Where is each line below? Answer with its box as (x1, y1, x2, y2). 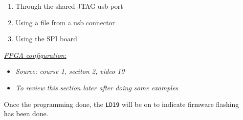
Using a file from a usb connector (15, 17, 115, 27)
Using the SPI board (15, 34, 77, 44)
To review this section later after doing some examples (15, 82, 178, 92)
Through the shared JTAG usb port (15, 1, 123, 11)
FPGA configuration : (4, 50, 66, 60)
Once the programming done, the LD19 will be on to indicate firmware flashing (4, 99, 239, 109)
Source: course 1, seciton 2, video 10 (15, 66, 125, 76)
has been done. (4, 108, 48, 119)
